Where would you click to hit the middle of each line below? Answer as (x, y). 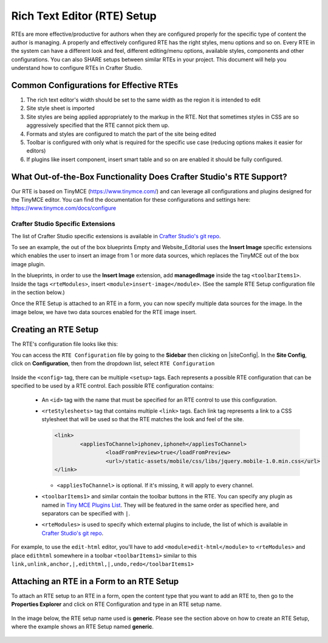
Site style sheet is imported (61, 108)
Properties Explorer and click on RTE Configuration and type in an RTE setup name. (116, 604)
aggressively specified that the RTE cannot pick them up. (98, 125)
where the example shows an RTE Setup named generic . (83, 627)
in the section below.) (38, 292)
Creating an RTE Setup (55, 329)
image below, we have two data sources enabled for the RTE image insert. (104, 312)
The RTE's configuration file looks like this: (65, 344)
